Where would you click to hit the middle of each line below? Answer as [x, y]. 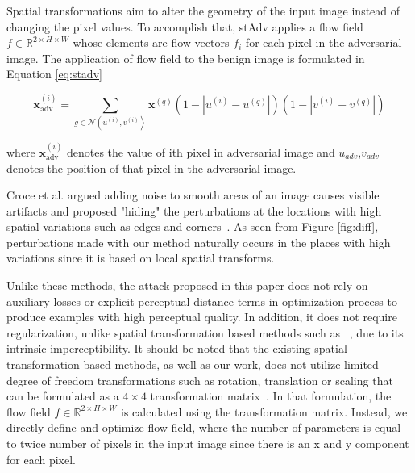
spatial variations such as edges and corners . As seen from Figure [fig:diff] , [193, 226]
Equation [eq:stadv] [54, 74]
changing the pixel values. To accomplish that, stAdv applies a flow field [185, 26]
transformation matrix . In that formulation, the [271, 396]
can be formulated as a [63, 396]
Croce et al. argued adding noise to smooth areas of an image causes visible [193, 195]
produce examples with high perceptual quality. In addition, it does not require [202, 317]
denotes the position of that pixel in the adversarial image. [151, 167]
